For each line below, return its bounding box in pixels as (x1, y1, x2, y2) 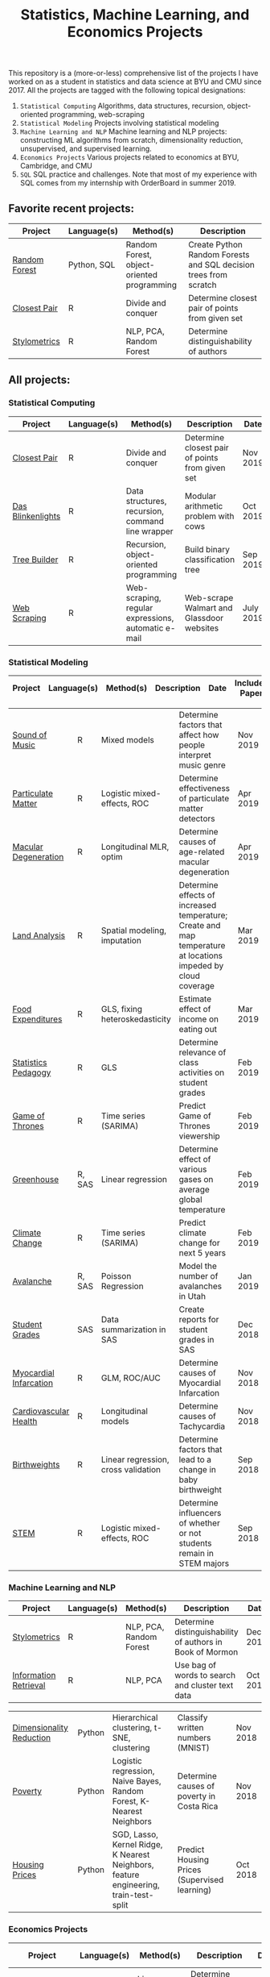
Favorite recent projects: (8, 202, 135, 215)
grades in (178, 1334, 215, 1345)
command (125, 515, 165, 527)
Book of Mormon (174, 1646, 239, 1658)
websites (184, 622, 219, 634)
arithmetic (184, 500, 223, 511)
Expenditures (12, 1013, 63, 1025)
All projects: (8, 373, 71, 387)
